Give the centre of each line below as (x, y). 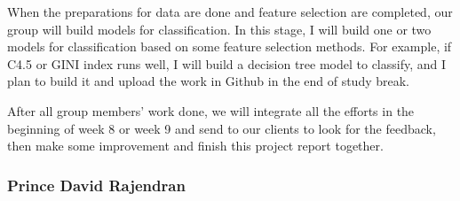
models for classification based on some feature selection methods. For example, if (230, 46)
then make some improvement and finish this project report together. (195, 146)
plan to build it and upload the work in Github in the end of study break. (209, 81)
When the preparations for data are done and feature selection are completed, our (230, 12)
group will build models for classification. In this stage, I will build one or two (219, 29)
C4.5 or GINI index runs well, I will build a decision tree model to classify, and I (227, 63)
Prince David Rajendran (96, 185)
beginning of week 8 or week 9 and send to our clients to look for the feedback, (222, 128)
